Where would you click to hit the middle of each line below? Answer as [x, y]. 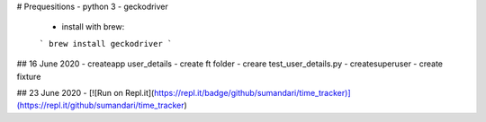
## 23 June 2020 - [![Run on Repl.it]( [85, 92]
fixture [29, 76]
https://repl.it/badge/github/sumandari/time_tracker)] [252, 92]
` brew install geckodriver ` [106, 44]
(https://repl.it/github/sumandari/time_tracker [100, 105]
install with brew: [93, 27]
